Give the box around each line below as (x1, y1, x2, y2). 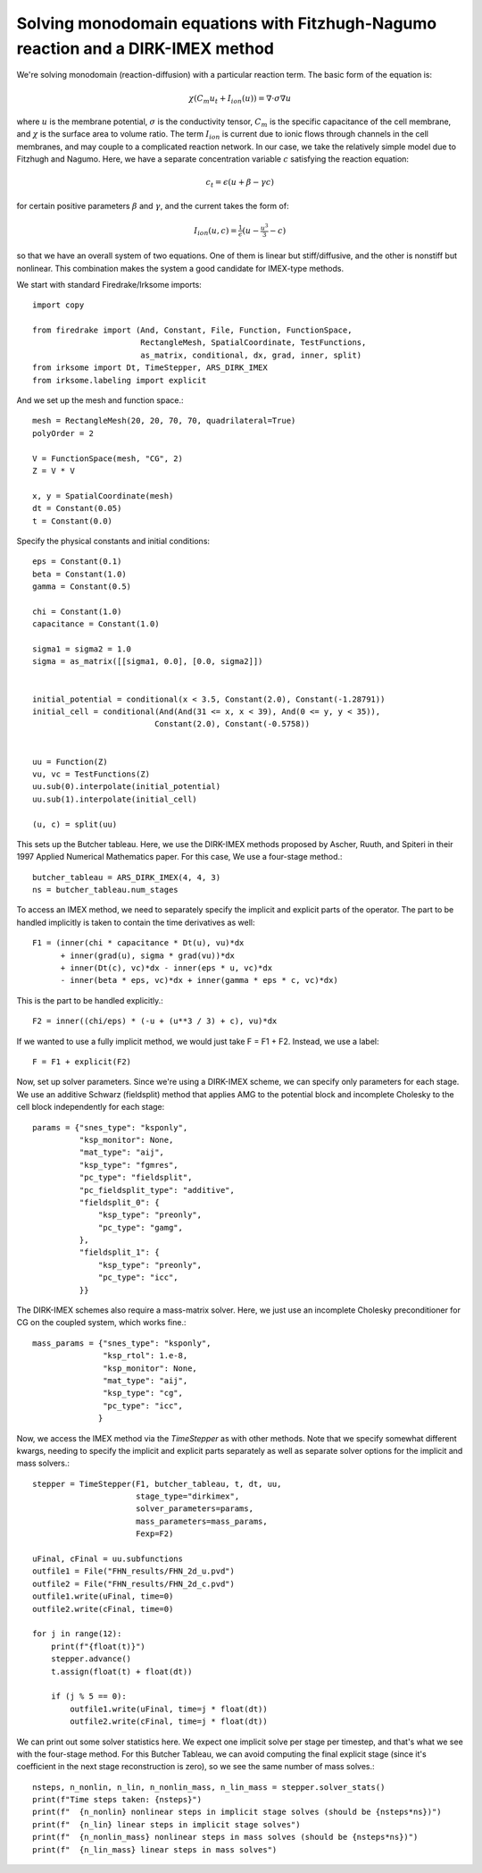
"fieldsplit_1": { (79, 1247, 160, 1257)
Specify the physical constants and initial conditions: (16, 535, 210, 546)
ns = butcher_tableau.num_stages (32, 885, 179, 895)
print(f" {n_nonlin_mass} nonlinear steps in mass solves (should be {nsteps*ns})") (32, 1832, 419, 1843)
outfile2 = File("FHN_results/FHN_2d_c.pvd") (32, 1578, 236, 1589)
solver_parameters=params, (135, 1504, 254, 1514)
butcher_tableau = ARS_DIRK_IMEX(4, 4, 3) (32, 872, 221, 882)
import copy (32, 300, 85, 310)
